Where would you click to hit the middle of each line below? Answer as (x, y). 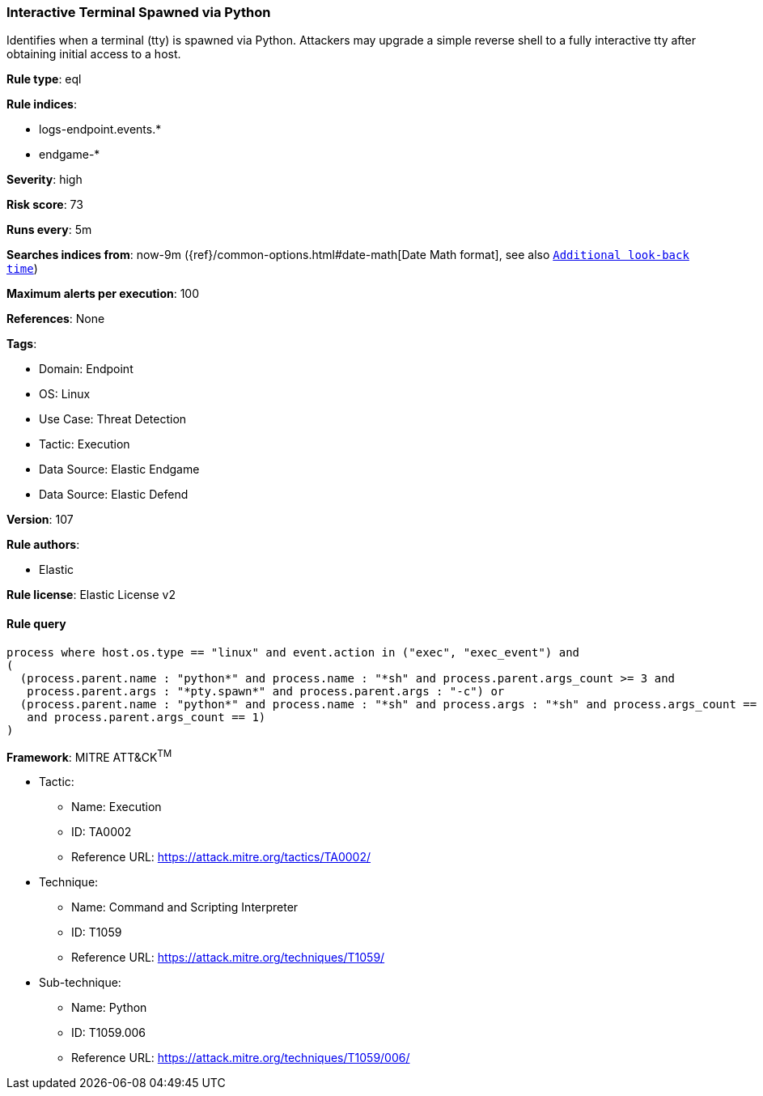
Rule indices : (42, 104)
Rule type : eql (44, 79)
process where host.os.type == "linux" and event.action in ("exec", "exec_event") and (293, 652)
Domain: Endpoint (86, 369)
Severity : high (45, 180)
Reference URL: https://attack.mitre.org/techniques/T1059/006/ (241, 1058)
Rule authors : (43, 545)
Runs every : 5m (49, 230)
